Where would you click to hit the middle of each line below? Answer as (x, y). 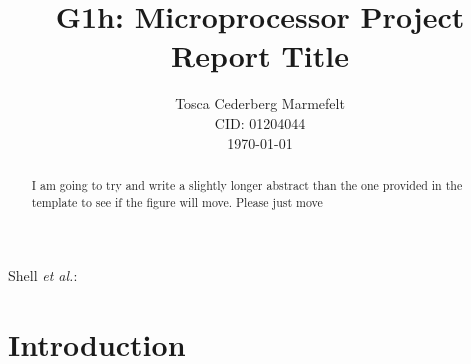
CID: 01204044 (260, 122)
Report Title (260, 55)
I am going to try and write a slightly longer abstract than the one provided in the (247, 184)
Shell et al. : (43, 275)
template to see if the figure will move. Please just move (177, 201)
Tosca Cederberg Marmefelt (260, 103)
